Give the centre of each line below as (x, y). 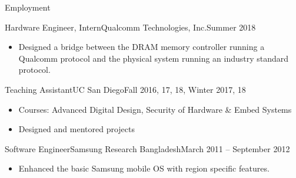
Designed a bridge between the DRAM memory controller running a (142, 47)
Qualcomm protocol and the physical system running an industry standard (154, 58)
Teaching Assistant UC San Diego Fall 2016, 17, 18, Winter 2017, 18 (125, 89)
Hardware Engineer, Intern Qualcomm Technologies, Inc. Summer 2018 (130, 27)
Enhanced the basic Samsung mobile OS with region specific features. (144, 168)
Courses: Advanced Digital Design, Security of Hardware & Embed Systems (155, 109)
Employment (28, 7)
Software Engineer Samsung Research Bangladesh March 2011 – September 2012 (147, 148)
